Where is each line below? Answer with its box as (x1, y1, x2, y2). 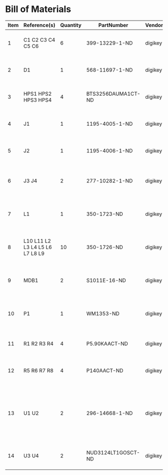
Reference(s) (23, 22, 55, 29)
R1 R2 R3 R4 (23, 340, 54, 347)
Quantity (59, 22, 81, 29)
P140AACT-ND (86, 367, 123, 374)
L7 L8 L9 (23, 250, 45, 257)
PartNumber (98, 22, 128, 29)
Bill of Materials (5, 4, 71, 15)
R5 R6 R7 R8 (23, 367, 54, 374)
